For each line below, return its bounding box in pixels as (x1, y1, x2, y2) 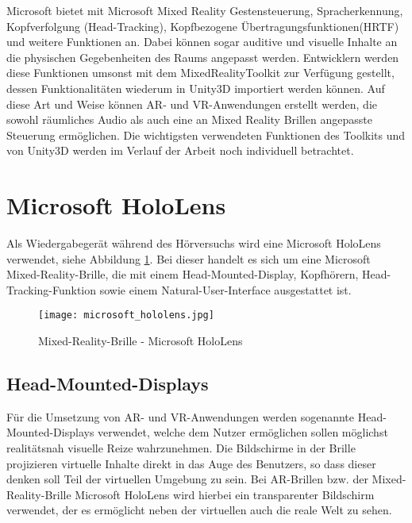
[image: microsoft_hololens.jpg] (38, 310, 214, 321)
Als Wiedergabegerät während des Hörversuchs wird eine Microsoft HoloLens (6, 235, 381, 252)
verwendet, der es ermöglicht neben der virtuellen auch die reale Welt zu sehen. (6, 502, 392, 518)
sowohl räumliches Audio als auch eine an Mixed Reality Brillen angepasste (6, 111, 372, 128)
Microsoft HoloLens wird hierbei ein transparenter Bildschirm (75, 486, 375, 502)
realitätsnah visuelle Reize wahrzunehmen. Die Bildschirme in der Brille (6, 440, 356, 456)
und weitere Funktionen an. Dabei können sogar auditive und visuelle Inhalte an (6, 33, 398, 50)
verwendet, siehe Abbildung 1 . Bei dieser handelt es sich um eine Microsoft (6, 250, 371, 267)
